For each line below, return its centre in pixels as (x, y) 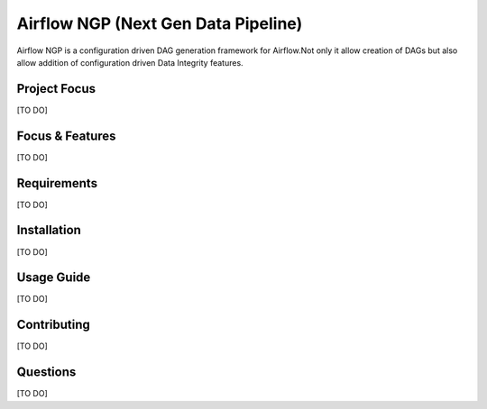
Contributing (53, 325)
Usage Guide (54, 278)
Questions (46, 373)
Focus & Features (66, 136)
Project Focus (56, 89)
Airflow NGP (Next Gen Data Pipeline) (160, 23)
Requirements (57, 183)
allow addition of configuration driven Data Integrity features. (130, 62)
